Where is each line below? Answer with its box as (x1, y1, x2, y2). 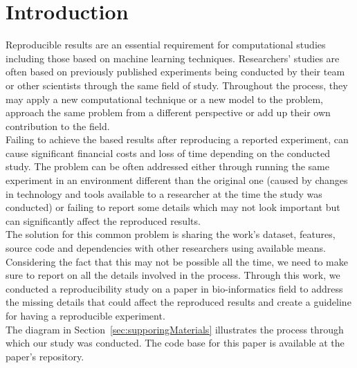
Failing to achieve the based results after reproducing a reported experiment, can (6, 132, 349, 147)
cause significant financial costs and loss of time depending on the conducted (6, 145, 331, 160)
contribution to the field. (6, 118, 110, 133)
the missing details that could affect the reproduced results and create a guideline (6, 295, 351, 309)
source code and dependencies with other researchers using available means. (6, 241, 327, 255)
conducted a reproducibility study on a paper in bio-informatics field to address (6, 281, 343, 295)
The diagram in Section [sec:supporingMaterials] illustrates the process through (6, 322, 344, 336)
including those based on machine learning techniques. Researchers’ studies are (6, 50, 340, 65)
